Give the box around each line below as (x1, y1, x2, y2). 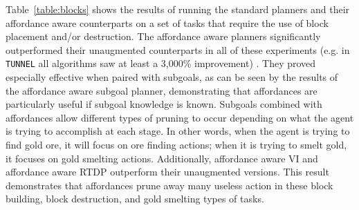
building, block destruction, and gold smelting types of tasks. (6, 191, 264, 206)
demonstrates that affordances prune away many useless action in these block (6, 178, 333, 192)
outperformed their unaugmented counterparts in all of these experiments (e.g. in (6, 42, 350, 57)
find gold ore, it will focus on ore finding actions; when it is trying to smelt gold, (6, 137, 347, 151)
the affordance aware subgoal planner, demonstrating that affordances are (6, 83, 317, 97)
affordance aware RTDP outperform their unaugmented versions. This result (6, 164, 329, 179)
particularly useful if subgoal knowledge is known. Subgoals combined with (6, 97, 322, 111)
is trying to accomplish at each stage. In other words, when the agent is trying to (6, 124, 350, 138)
